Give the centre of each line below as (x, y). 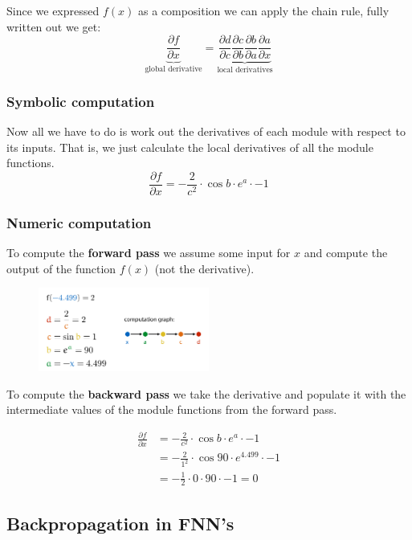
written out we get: (54, 26)
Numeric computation (79, 222)
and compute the (346, 252)
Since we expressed (53, 10)
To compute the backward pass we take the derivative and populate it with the (206, 393)
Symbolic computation (81, 101)
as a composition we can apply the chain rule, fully (263, 10)
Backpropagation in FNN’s (120, 523)
